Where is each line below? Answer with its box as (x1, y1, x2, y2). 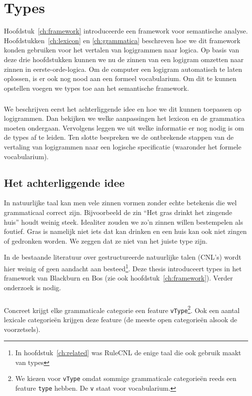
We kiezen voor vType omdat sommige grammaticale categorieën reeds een (15, 373, 236, 383)
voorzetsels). (4, 324, 41, 334)
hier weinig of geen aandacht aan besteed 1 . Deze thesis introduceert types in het (4, 262, 242, 273)
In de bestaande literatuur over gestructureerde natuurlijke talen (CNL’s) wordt (4, 252, 241, 262)
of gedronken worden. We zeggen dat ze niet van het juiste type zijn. (4, 235, 208, 246)
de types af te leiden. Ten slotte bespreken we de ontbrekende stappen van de (4, 132, 234, 142)
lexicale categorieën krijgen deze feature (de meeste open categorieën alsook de (4, 314, 237, 325)
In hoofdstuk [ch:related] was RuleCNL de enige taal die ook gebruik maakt (15, 347, 241, 358)
